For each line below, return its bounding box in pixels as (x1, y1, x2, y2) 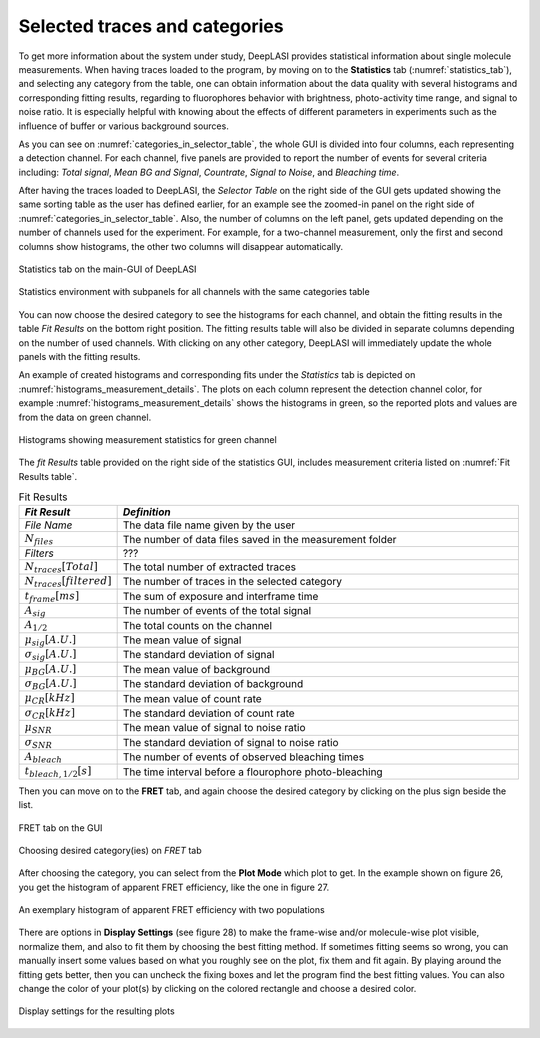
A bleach (24, 750, 63, 765)
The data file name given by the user (122, 518, 296, 532)
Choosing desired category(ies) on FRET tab (18, 844, 202, 856)
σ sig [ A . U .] (24, 648, 77, 663)
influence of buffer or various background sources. (18, 120, 229, 132)
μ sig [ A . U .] (24, 633, 77, 648)
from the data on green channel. (18, 411, 152, 423)
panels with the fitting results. (18, 350, 141, 362)
